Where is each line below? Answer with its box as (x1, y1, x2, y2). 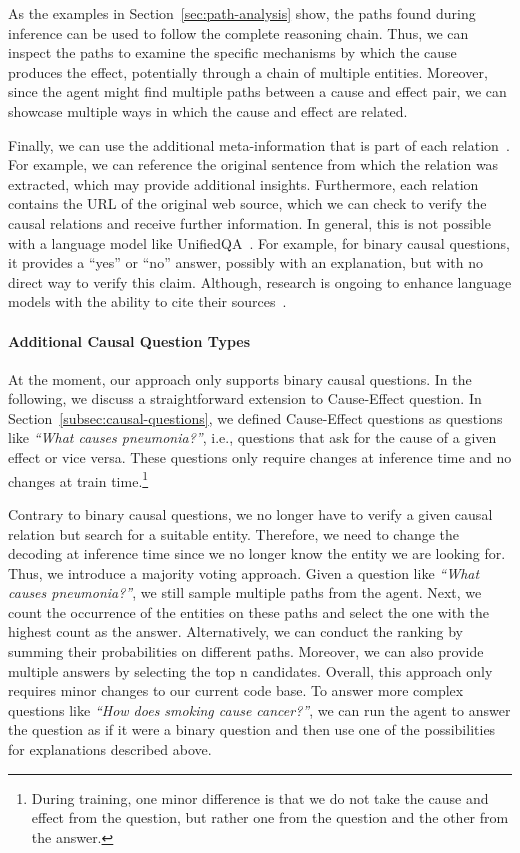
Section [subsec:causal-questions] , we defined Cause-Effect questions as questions (8, 407, 503, 428)
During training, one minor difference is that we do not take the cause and (31, 787, 489, 808)
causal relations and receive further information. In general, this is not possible (8, 212, 491, 233)
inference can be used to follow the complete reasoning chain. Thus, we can (8, 22, 469, 43)
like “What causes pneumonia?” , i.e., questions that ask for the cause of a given (8, 427, 497, 448)
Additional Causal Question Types (8, 330, 251, 351)
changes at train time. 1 (8, 467, 149, 491)
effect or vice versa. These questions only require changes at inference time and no (8, 447, 512, 468)
